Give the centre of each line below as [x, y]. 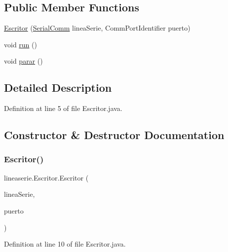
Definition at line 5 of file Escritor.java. [63, 108]
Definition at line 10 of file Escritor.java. [65, 244]
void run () [20, 44]
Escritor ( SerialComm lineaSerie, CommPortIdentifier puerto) [97, 28]
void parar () [23, 61]
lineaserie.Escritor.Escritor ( [46, 177]
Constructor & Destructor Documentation [114, 135]
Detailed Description [58, 88]
